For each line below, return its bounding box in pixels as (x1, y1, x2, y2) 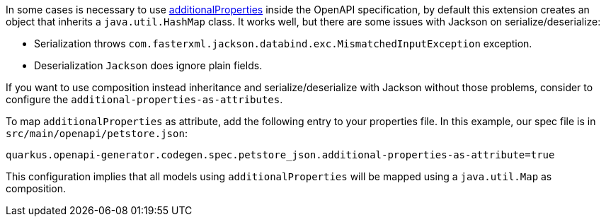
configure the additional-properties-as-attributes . (6, 93, 283, 105)
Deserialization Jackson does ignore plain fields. (34, 59, 263, 71)
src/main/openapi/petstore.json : (6, 127, 188, 139)
